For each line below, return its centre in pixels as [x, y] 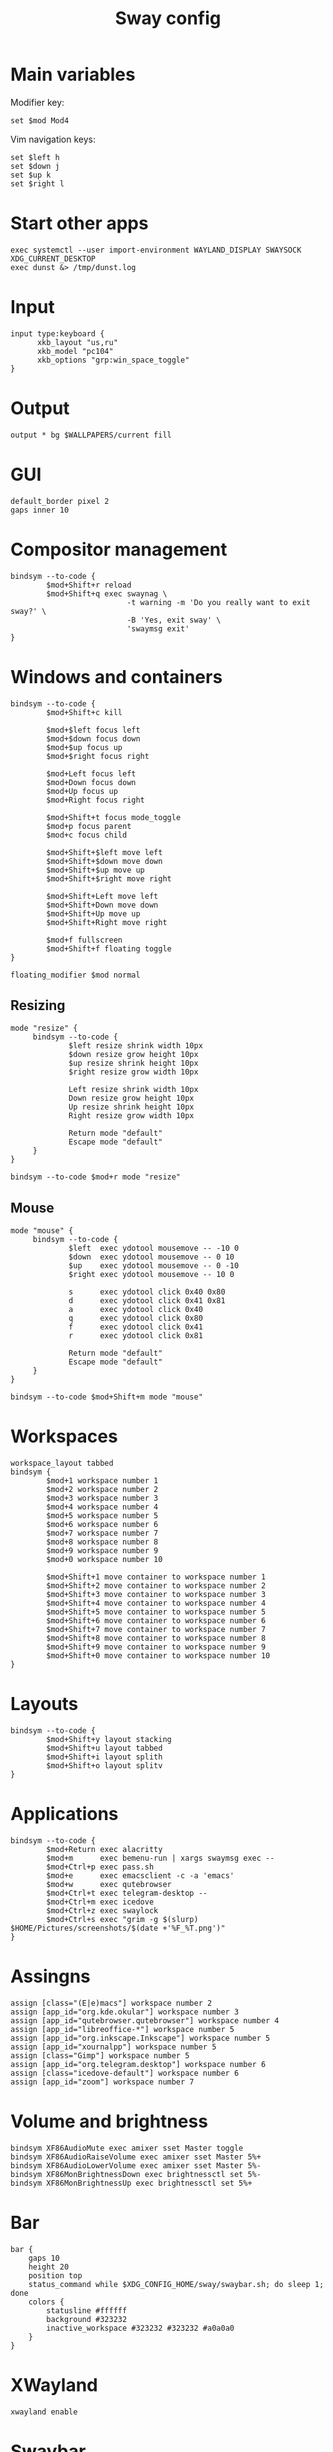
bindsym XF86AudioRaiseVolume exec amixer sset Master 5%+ [136, 2157]
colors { [46, 2302]
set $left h [35, 157]
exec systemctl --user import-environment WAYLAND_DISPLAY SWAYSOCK [156, 250]
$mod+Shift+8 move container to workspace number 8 [156, 1638]
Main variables [73, 74]
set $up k [31, 175]
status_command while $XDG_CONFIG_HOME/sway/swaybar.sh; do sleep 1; [176, 2284]
